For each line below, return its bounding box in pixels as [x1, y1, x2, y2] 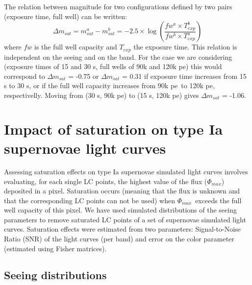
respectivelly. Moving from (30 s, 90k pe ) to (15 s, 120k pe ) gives [4, 90, 199, 100]
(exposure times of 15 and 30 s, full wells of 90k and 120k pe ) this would [4, 61, 222, 71]
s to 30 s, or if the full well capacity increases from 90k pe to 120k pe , [4, 80, 215, 91]
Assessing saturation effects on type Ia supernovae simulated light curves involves [4, 166, 248, 176]
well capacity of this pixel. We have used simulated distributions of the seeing [4, 205, 237, 215]
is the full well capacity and [34, 42, 117, 52]
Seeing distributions [4, 267, 107, 282]
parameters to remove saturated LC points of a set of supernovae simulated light [4, 214, 246, 224]
